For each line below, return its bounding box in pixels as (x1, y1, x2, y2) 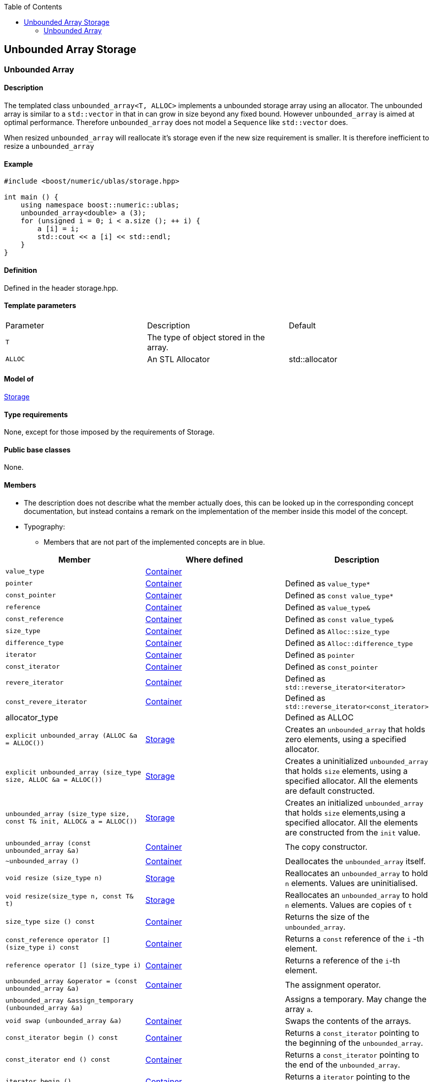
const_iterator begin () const (5, 1034, 118, 1042)
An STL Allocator (147, 354, 210, 364)
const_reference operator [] (5, 936, 110, 944)
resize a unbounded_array (4, 142, 94, 151)
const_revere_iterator (5, 698, 87, 705)
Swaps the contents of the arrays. (285, 1016, 411, 1026)
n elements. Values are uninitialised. (285, 878, 418, 888)
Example (4, 159, 33, 168)
